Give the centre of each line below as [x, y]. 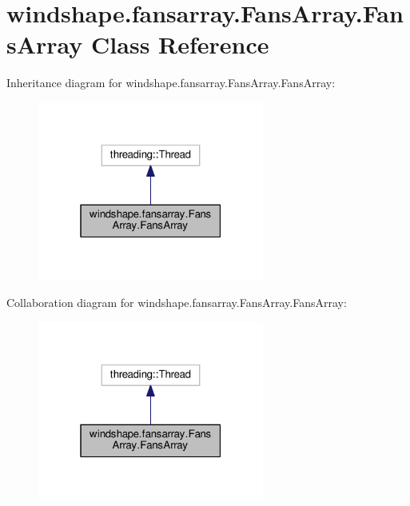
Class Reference [180, 44]
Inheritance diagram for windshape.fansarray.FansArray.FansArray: [171, 83]
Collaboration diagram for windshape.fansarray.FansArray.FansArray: [177, 302]
